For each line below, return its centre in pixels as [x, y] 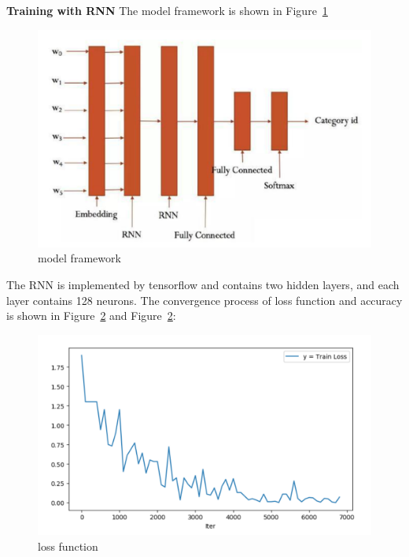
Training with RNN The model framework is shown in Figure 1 [167, 10]
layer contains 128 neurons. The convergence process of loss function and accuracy [204, 300]
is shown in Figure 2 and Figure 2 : [91, 316]
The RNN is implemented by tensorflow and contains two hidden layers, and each [203, 284]
